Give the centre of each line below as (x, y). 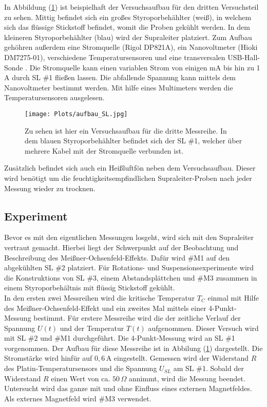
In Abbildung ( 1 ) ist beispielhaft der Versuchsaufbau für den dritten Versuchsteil (131, 7)
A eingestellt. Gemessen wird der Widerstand (177, 358)
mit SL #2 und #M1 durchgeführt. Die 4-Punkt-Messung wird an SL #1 (120, 338)
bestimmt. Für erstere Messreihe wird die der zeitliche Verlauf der (137, 318)
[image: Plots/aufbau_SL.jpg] (76, 114)
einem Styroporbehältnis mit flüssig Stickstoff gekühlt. (90, 288)
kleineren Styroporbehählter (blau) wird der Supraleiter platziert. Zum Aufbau (128, 37)
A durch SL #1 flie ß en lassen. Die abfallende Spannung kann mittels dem (120, 77)
